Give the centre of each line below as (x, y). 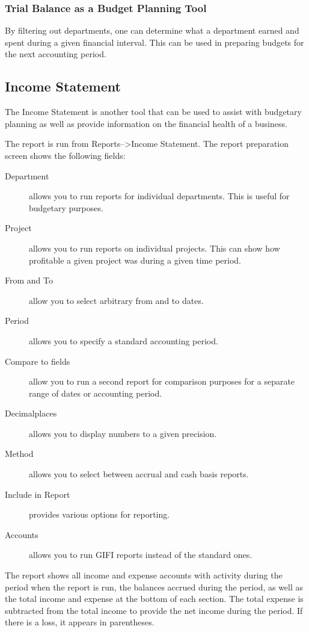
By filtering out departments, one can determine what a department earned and (152, 30)
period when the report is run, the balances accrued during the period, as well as (154, 587)
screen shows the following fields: (65, 155)
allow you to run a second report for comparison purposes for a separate (162, 381)
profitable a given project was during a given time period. (135, 260)
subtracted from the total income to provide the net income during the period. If (154, 610)
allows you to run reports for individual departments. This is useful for (159, 196)
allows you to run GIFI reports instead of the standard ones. (141, 555)
